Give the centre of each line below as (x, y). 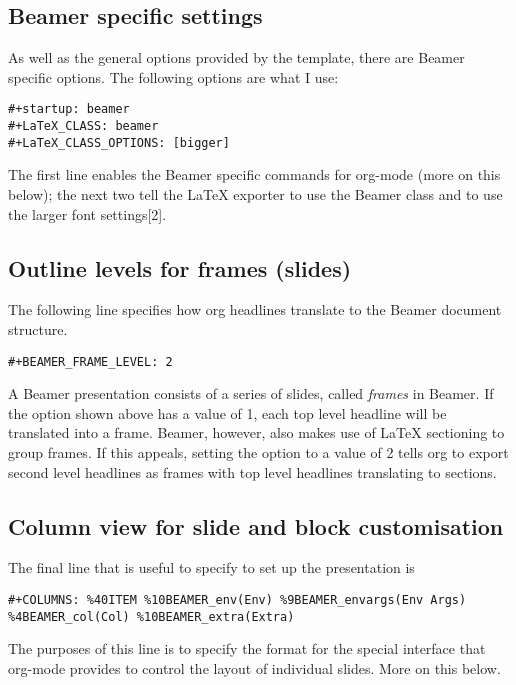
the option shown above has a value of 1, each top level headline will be (227, 412)
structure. (38, 328)
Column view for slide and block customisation (256, 525)
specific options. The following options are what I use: (173, 76)
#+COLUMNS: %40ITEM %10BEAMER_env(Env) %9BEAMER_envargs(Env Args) (237, 599)
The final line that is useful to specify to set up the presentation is (211, 567)
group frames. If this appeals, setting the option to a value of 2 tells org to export (258, 451)
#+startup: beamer (69, 109)
